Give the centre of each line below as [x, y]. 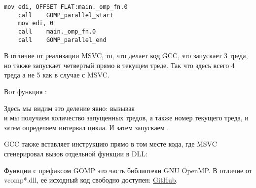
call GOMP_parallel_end [62, 40]
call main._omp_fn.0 [57, 31]
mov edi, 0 [36, 23]
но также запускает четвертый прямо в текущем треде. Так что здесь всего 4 [119, 65]
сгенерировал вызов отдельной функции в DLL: [76, 154]
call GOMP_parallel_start [66, 15]
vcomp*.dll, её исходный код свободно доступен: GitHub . [91, 180]
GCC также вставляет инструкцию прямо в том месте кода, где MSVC [110, 144]
